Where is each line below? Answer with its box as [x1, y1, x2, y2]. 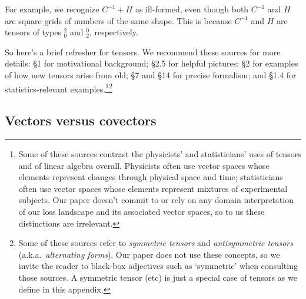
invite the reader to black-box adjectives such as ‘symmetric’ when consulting [18, 260, 298, 272]
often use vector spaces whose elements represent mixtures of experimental [18, 182, 288, 194]
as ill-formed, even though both [135, 3, 249, 15]
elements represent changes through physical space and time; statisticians [18, 171, 283, 183]
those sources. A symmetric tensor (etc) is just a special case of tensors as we [18, 271, 297, 283]
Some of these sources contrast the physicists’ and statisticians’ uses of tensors [18, 148, 301, 160]
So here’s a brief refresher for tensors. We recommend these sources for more [5, 45, 281, 58]
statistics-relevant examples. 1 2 [5, 81, 112, 95]
